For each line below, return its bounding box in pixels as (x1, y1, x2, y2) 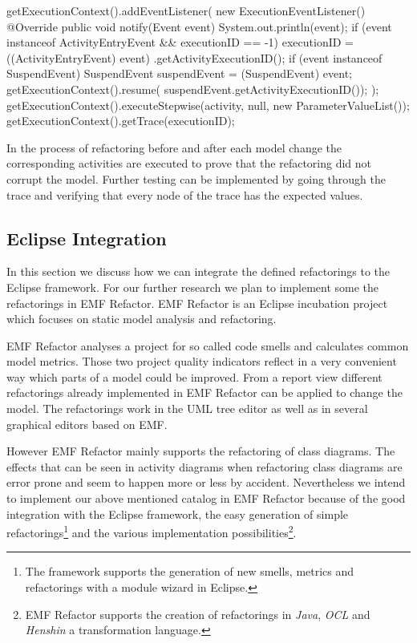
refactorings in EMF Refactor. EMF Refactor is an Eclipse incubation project (6, 294, 388, 311)
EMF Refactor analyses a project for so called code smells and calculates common (6, 337, 409, 354)
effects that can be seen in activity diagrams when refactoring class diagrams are (6, 458, 403, 475)
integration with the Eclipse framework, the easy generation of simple (6, 505, 349, 522)
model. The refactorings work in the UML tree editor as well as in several (6, 400, 368, 417)
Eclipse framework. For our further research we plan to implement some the (6, 278, 379, 295)
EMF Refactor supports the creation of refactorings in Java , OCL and (25, 605, 370, 622)
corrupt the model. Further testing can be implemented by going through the (6, 170, 387, 187)
